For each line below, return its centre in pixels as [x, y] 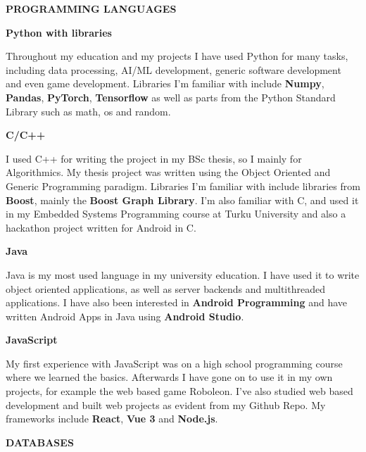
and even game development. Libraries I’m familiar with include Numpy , [165, 83]
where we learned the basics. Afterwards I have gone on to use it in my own [169, 377]
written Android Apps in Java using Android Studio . [125, 316]
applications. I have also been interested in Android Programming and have [176, 302]
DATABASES [40, 442]
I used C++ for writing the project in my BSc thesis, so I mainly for [154, 158]
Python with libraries [59, 32]
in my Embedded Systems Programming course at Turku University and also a [176, 214]
